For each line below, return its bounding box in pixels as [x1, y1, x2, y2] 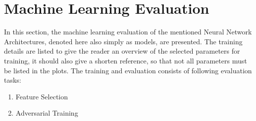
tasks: [4, 75, 21, 85]
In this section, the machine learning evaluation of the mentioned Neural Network [4, 27, 252, 37]
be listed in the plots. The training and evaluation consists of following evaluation [4, 65, 252, 75]
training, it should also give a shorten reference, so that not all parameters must [4, 55, 247, 65]
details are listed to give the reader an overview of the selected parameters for [4, 46, 240, 56]
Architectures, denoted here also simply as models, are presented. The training [4, 36, 243, 46]
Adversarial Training [15, 108, 78, 118]
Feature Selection [15, 91, 68, 101]
